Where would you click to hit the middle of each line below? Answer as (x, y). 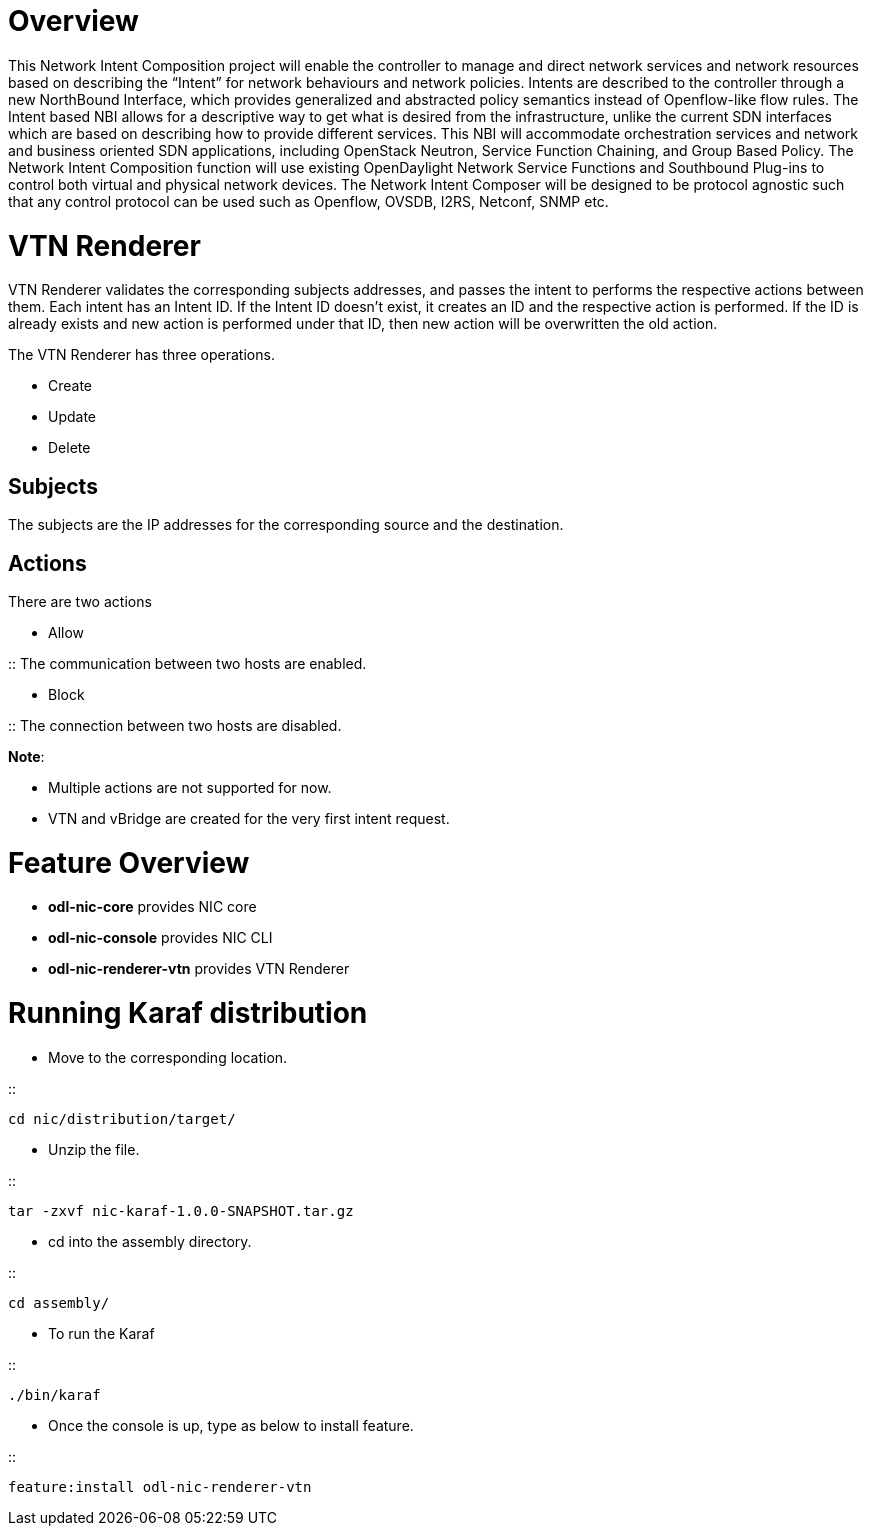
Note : (26, 756)
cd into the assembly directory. (150, 1241)
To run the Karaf (101, 1333)
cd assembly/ (59, 1302)
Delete (69, 448)
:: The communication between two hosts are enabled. (187, 663)
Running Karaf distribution (188, 1013)
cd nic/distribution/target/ (122, 1118)
